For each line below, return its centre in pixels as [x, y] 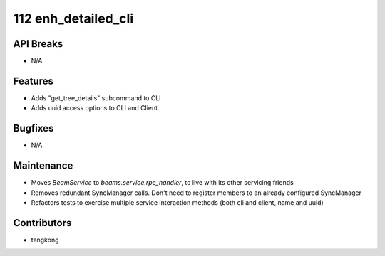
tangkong [45, 240]
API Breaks [38, 44]
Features [33, 81]
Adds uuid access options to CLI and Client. [95, 108]
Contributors [42, 223]
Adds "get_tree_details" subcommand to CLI [96, 98]
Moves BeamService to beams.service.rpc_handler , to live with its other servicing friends [162, 183]
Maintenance [43, 166]
